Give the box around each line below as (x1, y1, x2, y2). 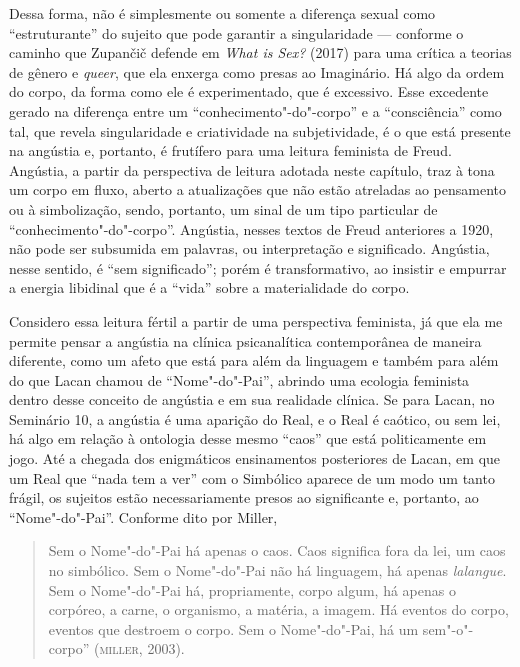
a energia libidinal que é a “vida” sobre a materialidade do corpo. (9, 277, 410, 298)
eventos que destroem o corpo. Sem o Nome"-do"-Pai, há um (48, 618, 419, 639)
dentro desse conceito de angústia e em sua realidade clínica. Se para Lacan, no (9, 389, 495, 410)
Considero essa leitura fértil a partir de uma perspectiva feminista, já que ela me (9, 310, 503, 331)
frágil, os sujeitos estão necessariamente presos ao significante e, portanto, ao (9, 487, 479, 508)
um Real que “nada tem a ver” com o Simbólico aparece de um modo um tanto (9, 467, 495, 488)
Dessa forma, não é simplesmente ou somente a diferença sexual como (9, 3, 436, 23)
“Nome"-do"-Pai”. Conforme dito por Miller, (9, 506, 278, 527)
